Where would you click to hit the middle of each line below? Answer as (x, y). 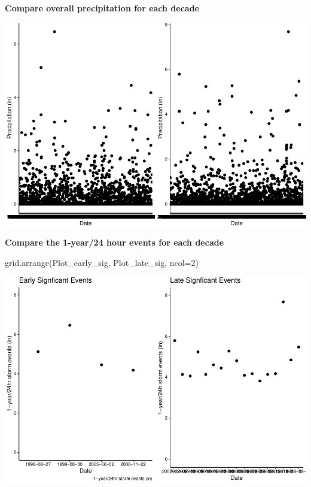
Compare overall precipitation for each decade (102, 8)
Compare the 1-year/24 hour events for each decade (115, 242)
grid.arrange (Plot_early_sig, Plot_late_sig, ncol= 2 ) (102, 263)
